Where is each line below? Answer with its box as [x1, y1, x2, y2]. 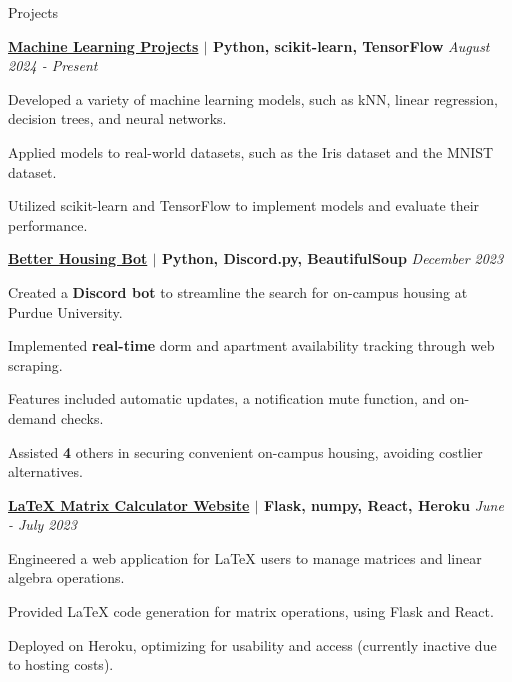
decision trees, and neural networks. [8, 108, 227, 129]
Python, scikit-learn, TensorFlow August [213, 35, 490, 56]
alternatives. [8, 461, 83, 482]
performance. [8, 214, 88, 235]
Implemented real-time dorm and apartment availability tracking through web [8, 335, 495, 356]
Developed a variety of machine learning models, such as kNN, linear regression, [8, 88, 498, 109]
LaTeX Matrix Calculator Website [8, 494, 250, 515]
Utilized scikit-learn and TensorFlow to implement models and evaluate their [8, 195, 480, 216]
